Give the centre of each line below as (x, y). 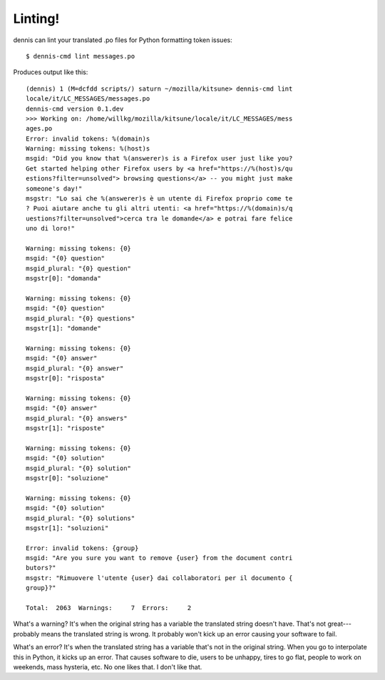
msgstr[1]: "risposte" (66, 428)
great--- (340, 624)
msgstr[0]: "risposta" (66, 379)
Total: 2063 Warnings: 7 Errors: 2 (109, 608)
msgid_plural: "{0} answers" (77, 418)
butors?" (41, 568)
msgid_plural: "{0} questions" (81, 318)
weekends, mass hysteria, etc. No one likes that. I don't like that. (108, 666)
